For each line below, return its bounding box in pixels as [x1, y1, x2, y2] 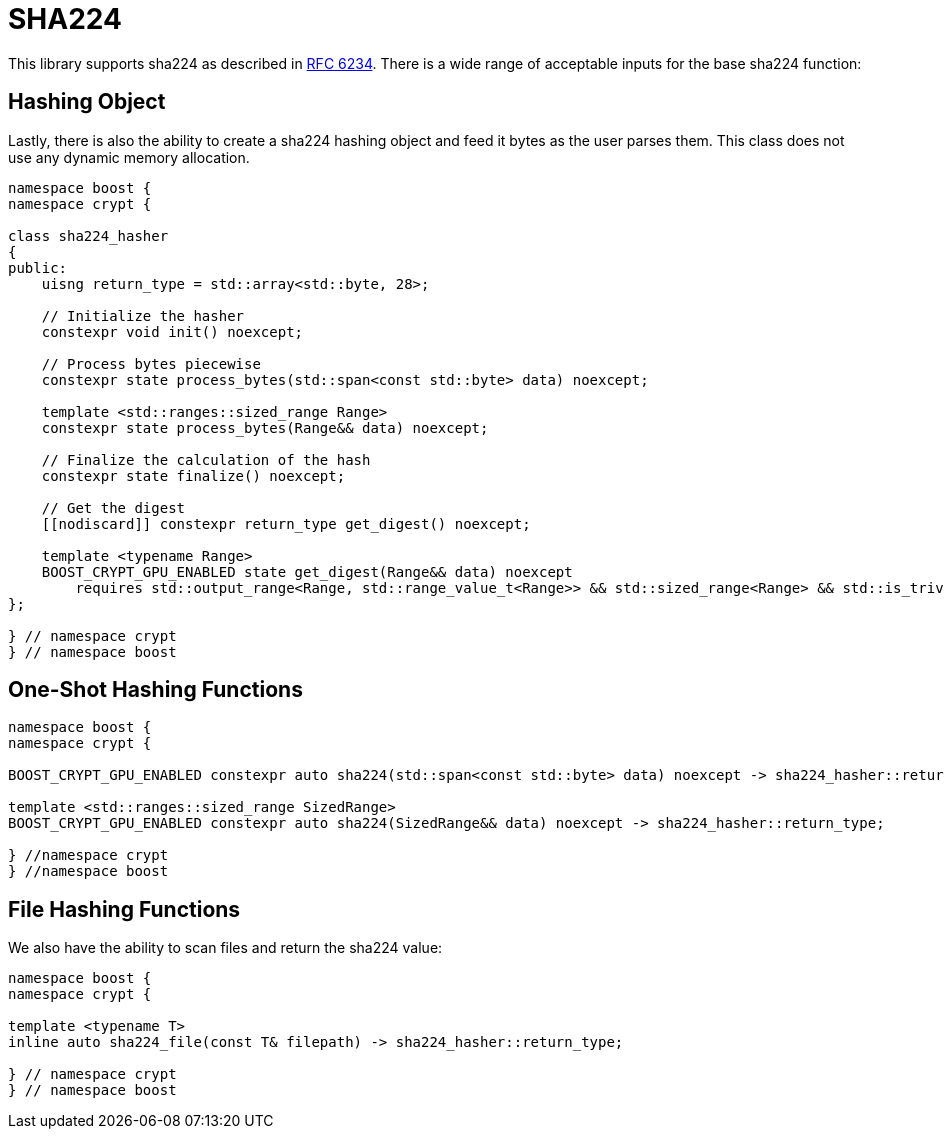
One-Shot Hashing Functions [8, 677, 303, 703]
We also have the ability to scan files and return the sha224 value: [8, 939, 443, 957]
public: [8, 259, 68, 276]
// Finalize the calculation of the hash [41, 451, 371, 468]
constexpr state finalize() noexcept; [41, 467, 346, 484]
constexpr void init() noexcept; [41, 323, 304, 340]
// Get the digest [41, 499, 186, 516]
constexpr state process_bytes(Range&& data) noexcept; [41, 419, 489, 436]
